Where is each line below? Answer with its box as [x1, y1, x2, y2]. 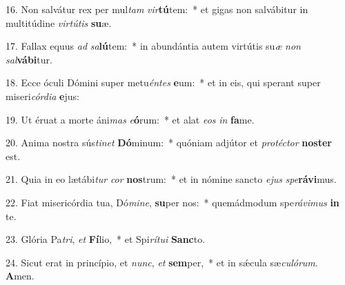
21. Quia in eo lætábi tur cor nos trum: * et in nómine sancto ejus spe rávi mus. [6, 172, 337, 186]
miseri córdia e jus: [6, 88, 79, 103]
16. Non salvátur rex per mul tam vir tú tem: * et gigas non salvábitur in [6, 2, 308, 16]
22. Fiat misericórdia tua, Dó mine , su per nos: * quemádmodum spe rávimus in [6, 195, 339, 209]
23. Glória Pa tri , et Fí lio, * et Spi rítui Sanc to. [6, 232, 206, 246]
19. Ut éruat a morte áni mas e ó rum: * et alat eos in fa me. [6, 112, 255, 126]
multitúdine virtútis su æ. [6, 15, 112, 30]
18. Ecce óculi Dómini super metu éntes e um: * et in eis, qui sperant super [6, 75, 321, 90]
